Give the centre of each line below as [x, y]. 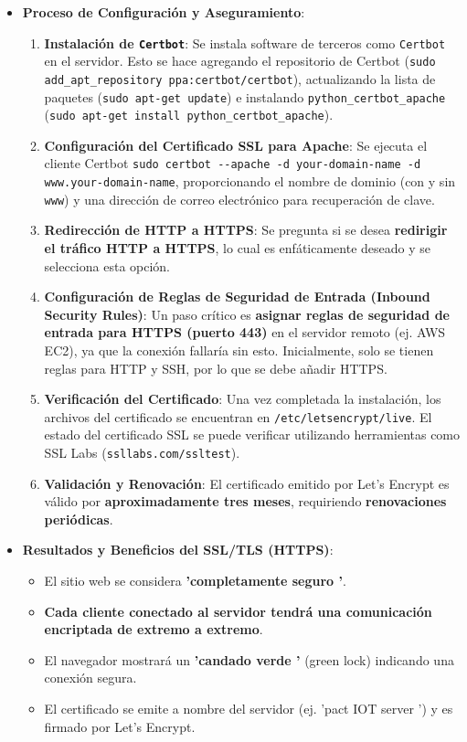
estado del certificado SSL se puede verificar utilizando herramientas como [252, 435]
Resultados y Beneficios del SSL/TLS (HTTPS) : [178, 550]
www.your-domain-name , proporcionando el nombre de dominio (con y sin [250, 181]
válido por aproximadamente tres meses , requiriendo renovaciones [245, 501]
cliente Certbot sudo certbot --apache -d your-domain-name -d [233, 163]
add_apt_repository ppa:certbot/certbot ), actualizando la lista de [240, 78]
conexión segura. [90, 678]
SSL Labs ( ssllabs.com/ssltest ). [142, 453]
